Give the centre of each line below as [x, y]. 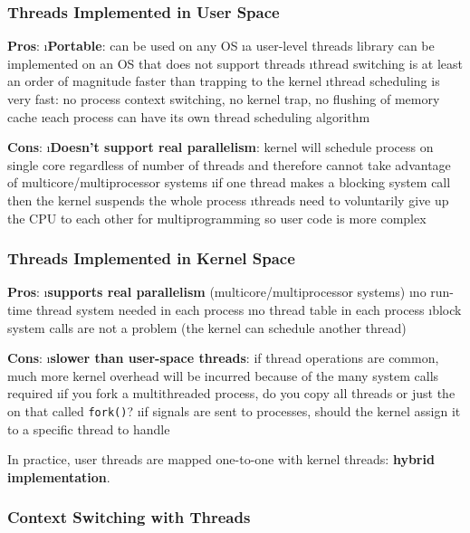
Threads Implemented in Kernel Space [151, 258]
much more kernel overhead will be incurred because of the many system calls [223, 375]
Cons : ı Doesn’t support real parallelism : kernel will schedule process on [221, 147]
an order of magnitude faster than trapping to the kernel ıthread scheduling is [224, 81]
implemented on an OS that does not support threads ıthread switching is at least [235, 63]
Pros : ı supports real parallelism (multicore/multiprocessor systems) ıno [217, 292]
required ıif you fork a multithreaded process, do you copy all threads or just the [231, 393]
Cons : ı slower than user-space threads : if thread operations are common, [223, 358]
